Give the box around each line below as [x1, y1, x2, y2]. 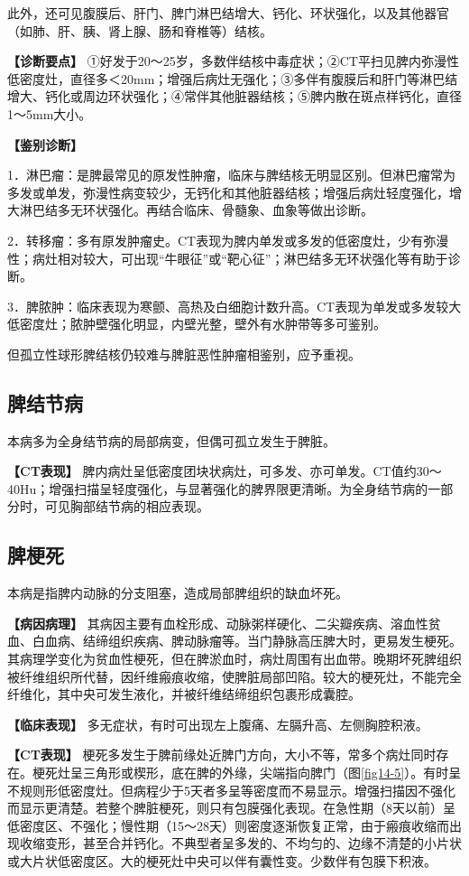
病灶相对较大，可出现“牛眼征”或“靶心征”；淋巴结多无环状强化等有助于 [32, 248, 448, 267]
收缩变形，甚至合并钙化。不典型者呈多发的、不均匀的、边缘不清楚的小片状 [19, 834, 462, 853]
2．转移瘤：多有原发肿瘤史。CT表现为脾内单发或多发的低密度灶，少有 [7, 230, 424, 249]
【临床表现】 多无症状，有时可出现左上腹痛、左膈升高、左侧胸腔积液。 [7, 714, 428, 733]
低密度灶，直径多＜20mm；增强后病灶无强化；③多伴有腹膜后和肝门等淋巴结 [7, 69, 458, 88]
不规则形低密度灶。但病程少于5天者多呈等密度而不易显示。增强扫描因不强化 [7, 780, 455, 799]
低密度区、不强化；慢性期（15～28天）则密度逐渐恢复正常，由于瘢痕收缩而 [7, 815, 449, 834]
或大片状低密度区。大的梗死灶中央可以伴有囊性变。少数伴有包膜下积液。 [7, 852, 437, 870]
